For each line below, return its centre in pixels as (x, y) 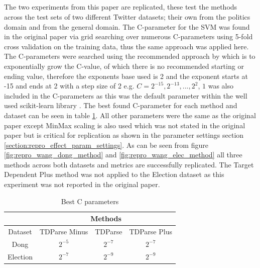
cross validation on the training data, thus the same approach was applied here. (126, 46)
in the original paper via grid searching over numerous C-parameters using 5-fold (128, 36)
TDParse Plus (151, 232)
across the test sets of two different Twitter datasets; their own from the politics (127, 16)
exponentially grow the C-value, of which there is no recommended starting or (124, 66)
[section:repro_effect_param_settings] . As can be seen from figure (106, 145)
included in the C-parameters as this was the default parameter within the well (126, 95)
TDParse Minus (64, 232)
